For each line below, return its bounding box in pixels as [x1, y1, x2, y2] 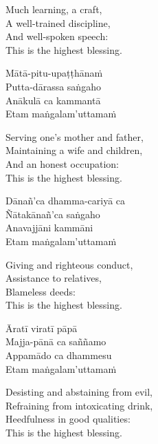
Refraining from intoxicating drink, [5, 398, 153, 412]
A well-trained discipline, [5, 15, 111, 30]
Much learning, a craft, [5, 2, 102, 16]
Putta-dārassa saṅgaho [5, 79, 101, 93]
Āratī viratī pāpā [5, 320, 78, 335]
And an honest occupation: [5, 156, 119, 171]
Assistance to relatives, [5, 271, 102, 285]
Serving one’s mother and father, [5, 129, 144, 144]
